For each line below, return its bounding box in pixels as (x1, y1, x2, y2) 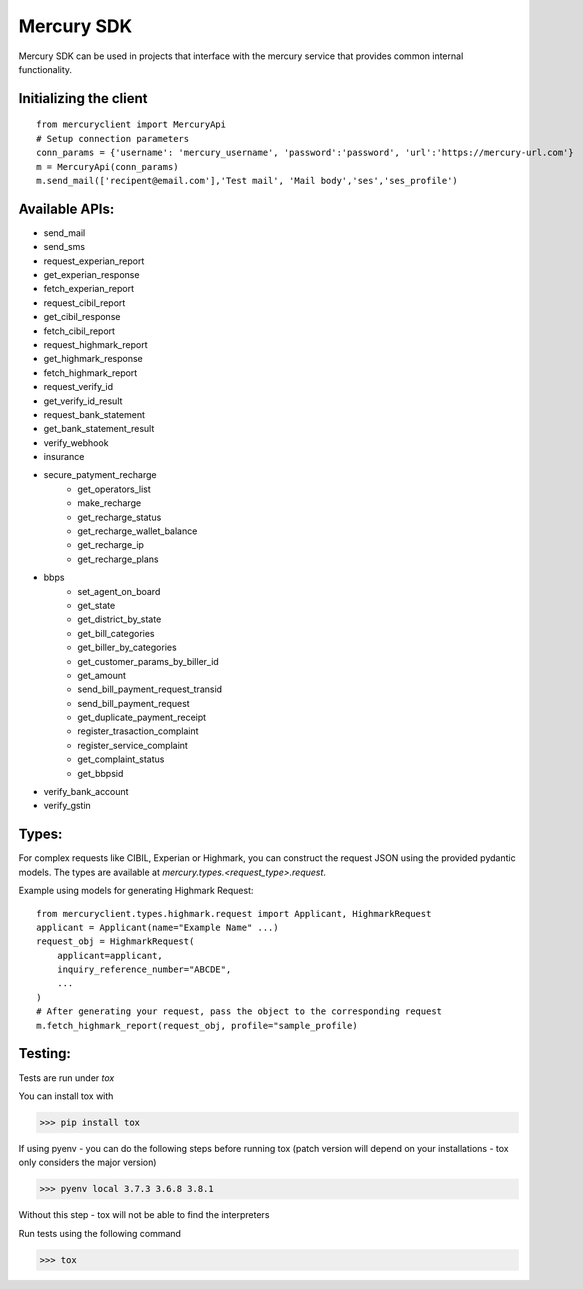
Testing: (18, 1045, 72, 1062)
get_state (77, 599, 116, 611)
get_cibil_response (43, 311, 121, 323)
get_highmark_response (43, 353, 144, 365)
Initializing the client (18, 90, 148, 107)
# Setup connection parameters (36, 133, 190, 144)
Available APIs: (18, 200, 115, 217)
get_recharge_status (77, 511, 162, 523)
